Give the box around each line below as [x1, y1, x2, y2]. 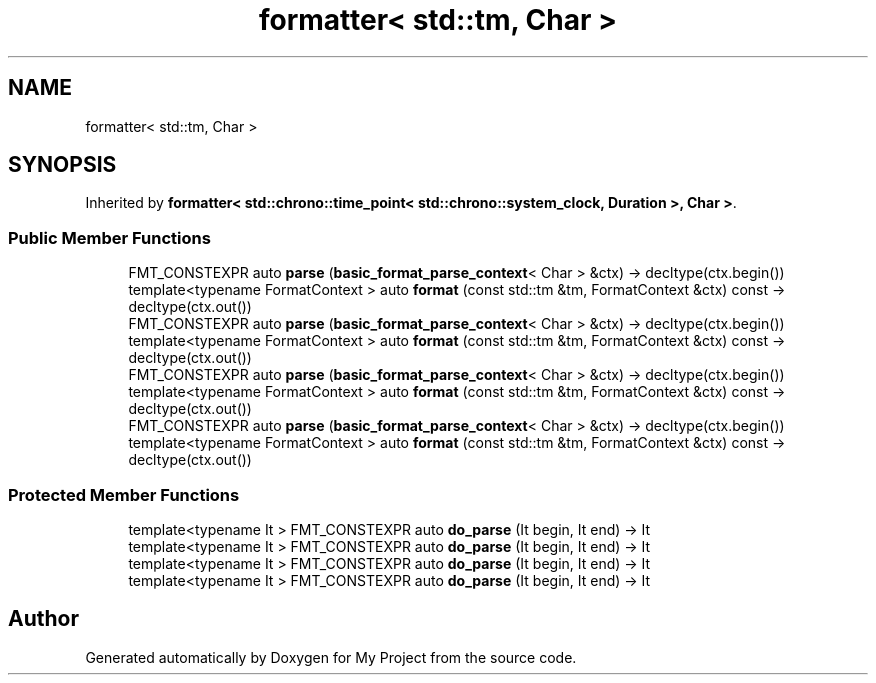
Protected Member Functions [8, 484, 240, 505]
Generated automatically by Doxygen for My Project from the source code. [85, 648, 577, 666]
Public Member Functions [8, 227, 211, 248]
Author [8, 606, 79, 632]
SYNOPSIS [8, 152, 117, 178]
